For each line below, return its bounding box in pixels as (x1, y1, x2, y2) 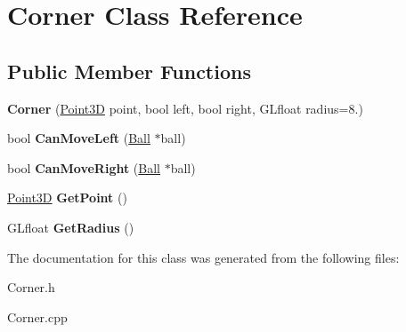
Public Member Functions (7, 57, 251, 84)
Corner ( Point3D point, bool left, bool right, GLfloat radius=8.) (7, 99, 363, 117)
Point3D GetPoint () (7, 188, 127, 207)
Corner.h (7, 278, 55, 296)
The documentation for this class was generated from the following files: (7, 248, 400, 266)
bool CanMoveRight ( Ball (7, 158, 161, 177)
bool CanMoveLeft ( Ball (7, 129, 150, 147)
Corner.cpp (7, 307, 68, 326)
